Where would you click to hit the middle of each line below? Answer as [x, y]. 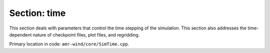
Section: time [37, 13]
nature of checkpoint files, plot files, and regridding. [86, 34]
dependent [20, 34]
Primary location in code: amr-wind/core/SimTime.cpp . [69, 44]
